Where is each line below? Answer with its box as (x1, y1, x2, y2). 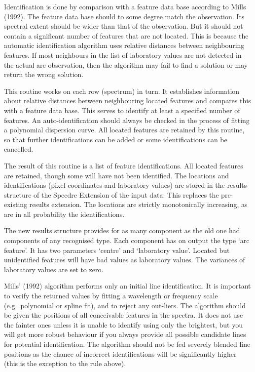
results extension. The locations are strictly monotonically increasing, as (29, 199, 248, 209)
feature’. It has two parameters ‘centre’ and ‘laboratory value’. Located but (4, 245, 230, 255)
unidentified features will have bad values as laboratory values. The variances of (4, 254, 245, 265)
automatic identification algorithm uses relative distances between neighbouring (4, 40, 245, 50)
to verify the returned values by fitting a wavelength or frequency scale (4, 290, 218, 301)
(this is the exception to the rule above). (4, 358, 126, 369)
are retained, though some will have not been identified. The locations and (4, 170, 229, 180)
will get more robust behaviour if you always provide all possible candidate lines (4, 329, 246, 339)
